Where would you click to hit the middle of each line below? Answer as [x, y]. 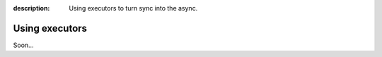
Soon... [24, 45]
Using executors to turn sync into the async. [133, 8]
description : [31, 8]
